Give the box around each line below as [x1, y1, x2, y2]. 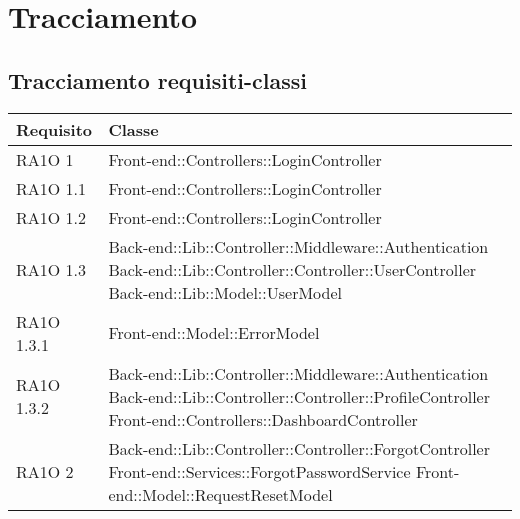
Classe [108, 117, 159, 141]
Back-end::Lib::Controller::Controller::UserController [108, 257, 477, 281]
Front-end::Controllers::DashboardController [108, 407, 418, 431]
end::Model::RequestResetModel [108, 482, 333, 506]
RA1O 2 [16, 459, 74, 483]
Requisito [16, 117, 93, 141]
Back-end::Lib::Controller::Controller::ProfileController [108, 384, 490, 408]
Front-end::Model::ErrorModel [108, 321, 320, 345]
